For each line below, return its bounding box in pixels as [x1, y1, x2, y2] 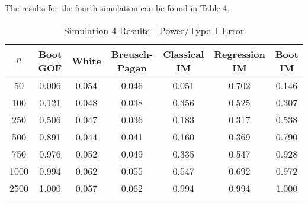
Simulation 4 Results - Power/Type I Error [63, 23, 245, 37]
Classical [163, 47, 204, 61]
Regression [214, 47, 265, 61]
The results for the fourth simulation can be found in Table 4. [5, 2, 230, 14]
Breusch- [111, 47, 153, 61]
